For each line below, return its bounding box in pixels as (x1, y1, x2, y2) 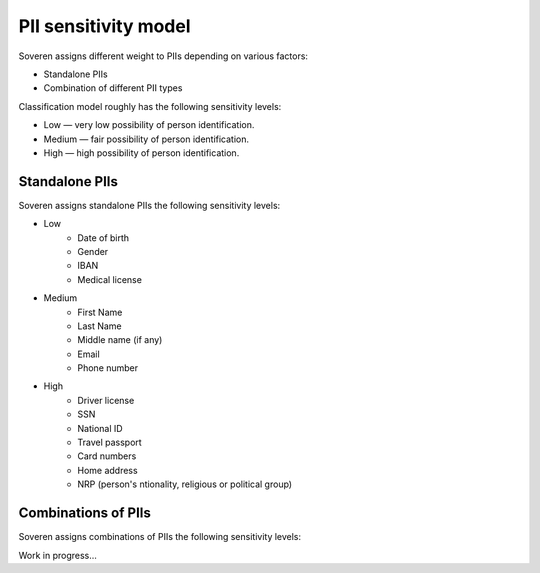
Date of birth (77, 231, 130, 244)
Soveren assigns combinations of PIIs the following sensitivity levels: (18, 531, 302, 543)
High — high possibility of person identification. (43, 146, 240, 159)
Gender (77, 245, 109, 257)
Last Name (77, 320, 122, 332)
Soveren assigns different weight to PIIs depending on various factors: (18, 50, 309, 62)
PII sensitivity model (18, 15, 191, 37)
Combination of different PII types (43, 82, 183, 94)
